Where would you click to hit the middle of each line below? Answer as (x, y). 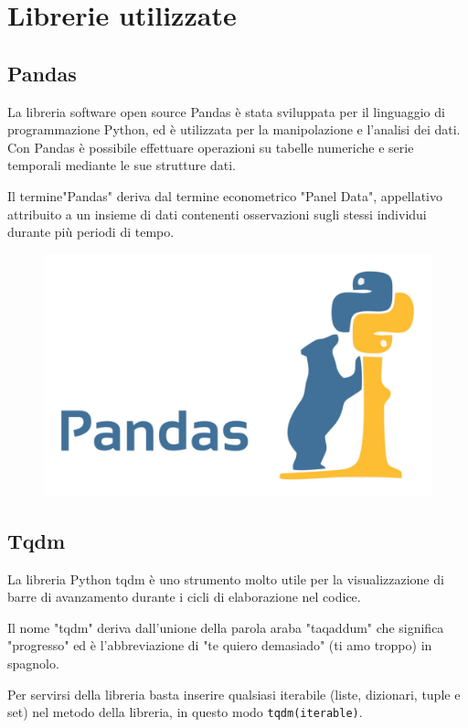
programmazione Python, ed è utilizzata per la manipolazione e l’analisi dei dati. (234, 129)
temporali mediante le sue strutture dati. (122, 165)
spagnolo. (33, 663)
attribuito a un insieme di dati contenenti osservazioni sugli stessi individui (217, 214)
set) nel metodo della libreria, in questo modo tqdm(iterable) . (185, 712)
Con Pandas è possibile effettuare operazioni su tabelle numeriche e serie (211, 147)
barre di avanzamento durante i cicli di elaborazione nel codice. (184, 597)
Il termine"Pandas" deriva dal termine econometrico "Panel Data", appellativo (225, 195)
